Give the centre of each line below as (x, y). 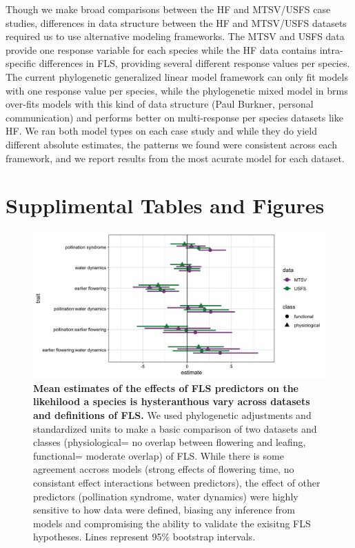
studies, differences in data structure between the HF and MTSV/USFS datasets (176, 22)
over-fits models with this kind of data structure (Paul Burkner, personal (160, 104)
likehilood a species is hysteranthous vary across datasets (172, 401)
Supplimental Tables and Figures (165, 205)
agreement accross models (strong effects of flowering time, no (164, 469)
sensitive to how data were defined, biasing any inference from (164, 510)
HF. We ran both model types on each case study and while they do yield (161, 131)
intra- (331, 49)
